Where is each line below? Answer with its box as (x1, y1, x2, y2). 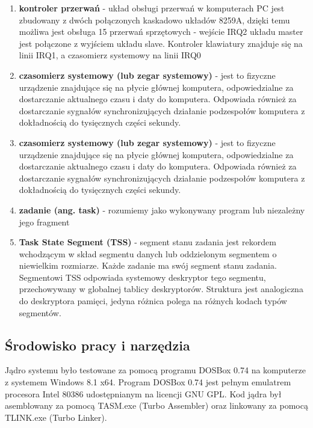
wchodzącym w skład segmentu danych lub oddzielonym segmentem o (19, 247, 277, 260)
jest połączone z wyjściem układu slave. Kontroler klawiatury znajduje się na (19, 37, 303, 49)
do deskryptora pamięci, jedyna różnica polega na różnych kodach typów (19, 295, 287, 307)
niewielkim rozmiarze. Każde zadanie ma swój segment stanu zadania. (19, 259, 277, 272)
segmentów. (19, 306, 61, 319)
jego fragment (19, 215, 70, 228)
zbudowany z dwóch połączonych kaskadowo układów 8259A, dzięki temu (19, 13, 290, 26)
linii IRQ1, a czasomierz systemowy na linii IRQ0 (19, 49, 201, 61)
